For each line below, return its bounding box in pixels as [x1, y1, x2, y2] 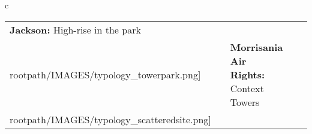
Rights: [230, 67, 265, 81]
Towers [230, 95, 260, 109]
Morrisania [230, 39, 283, 54]
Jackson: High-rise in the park [10, 22, 141, 36]
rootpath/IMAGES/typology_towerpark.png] [10, 67, 201, 81]
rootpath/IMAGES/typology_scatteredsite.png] [10, 112, 211, 126]
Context [230, 81, 264, 95]
